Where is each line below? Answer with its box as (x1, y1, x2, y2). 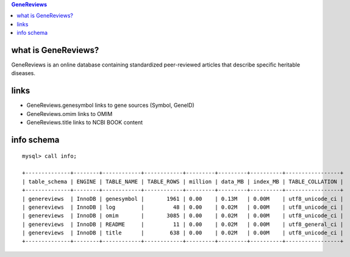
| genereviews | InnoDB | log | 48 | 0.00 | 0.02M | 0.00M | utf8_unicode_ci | (22, 203, 344, 211)
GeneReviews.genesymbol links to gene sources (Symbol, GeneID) (26, 101, 195, 109)
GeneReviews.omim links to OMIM (26, 110, 113, 117)
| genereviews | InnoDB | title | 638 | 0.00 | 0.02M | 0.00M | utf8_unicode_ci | (22, 230, 344, 236)
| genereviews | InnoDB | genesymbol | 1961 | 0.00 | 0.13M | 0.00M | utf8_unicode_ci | (22, 195, 344, 202)
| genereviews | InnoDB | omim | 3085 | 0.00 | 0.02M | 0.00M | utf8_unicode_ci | (22, 212, 344, 219)
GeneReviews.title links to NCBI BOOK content (26, 119, 143, 126)
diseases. (11, 70, 36, 77)
